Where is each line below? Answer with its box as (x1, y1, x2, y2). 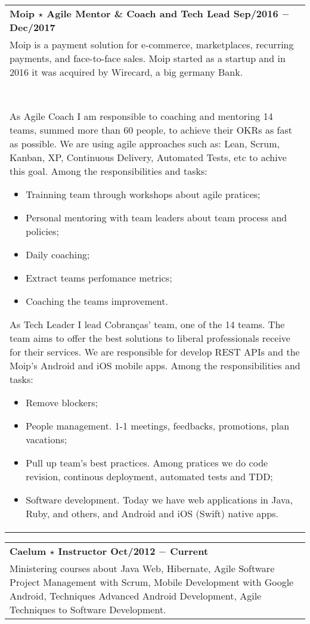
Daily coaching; (26, 248, 90, 261)
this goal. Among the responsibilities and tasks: (10, 164, 207, 178)
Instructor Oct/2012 (58, 544, 156, 558)
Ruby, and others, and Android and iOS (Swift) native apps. (26, 506, 278, 520)
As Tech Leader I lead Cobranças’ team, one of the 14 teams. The (10, 317, 285, 331)
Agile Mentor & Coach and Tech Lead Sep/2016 (46, 7, 278, 20)
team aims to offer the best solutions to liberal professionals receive (10, 331, 290, 345)
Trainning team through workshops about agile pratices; (26, 187, 261, 201)
